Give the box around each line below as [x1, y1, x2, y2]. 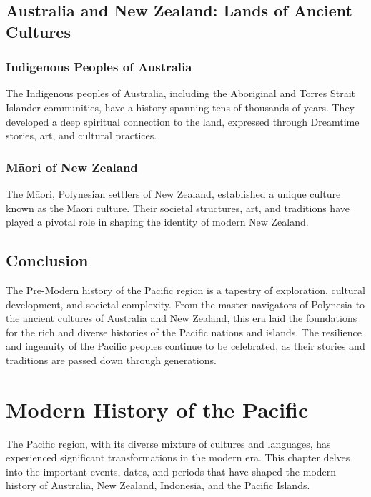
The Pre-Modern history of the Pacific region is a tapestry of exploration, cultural [6, 282, 365, 297]
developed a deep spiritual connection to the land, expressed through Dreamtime [6, 114, 360, 129]
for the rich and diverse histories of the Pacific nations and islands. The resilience [6, 324, 362, 339]
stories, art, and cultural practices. [6, 128, 157, 143]
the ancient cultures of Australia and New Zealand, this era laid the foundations [6, 311, 357, 326]
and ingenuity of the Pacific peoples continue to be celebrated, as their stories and [6, 338, 365, 353]
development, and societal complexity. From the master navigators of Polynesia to [6, 296, 365, 311]
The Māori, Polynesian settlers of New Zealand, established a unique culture [6, 186, 341, 201]
